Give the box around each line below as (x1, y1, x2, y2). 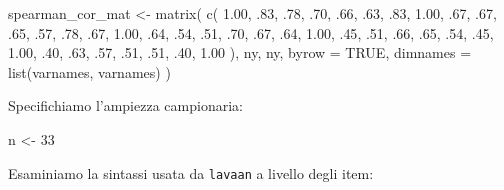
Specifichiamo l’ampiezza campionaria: (8, 95, 243, 116)
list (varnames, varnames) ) (8, 61, 171, 82)
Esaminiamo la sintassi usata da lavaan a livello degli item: (8, 162, 374, 183)
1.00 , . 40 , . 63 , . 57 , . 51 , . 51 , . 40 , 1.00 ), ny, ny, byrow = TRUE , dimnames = (8, 42, 472, 63)
